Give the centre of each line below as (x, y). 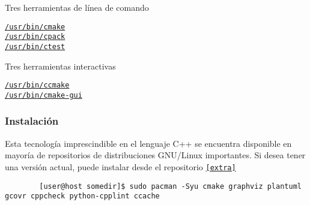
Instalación (32, 121)
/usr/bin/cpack (35, 37)
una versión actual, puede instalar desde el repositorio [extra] (120, 166)
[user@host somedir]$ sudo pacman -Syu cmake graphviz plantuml (170, 186)
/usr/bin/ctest (35, 46)
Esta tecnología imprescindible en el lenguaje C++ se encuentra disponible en (148, 143)
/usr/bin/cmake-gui (44, 95)
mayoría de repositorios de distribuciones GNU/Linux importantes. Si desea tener (155, 155)
